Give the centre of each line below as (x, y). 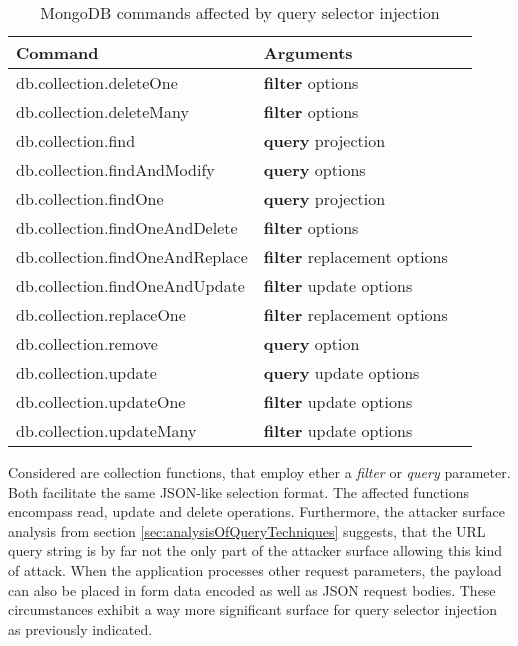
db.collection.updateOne (101, 401)
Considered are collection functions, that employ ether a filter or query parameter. (259, 472)
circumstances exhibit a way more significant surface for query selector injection (253, 609)
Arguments (308, 52)
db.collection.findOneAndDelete (127, 227)
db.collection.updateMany (106, 430)
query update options (341, 372)
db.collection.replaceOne (101, 314)
